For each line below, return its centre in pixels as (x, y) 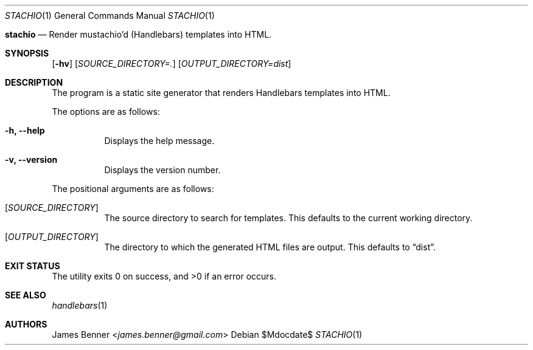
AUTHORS (26, 324)
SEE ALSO (26, 295)
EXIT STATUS (33, 266)
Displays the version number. (162, 170)
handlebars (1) (80, 305)
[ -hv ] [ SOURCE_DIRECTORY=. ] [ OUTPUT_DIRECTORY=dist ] (172, 63)
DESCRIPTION (34, 82)
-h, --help (25, 130)
